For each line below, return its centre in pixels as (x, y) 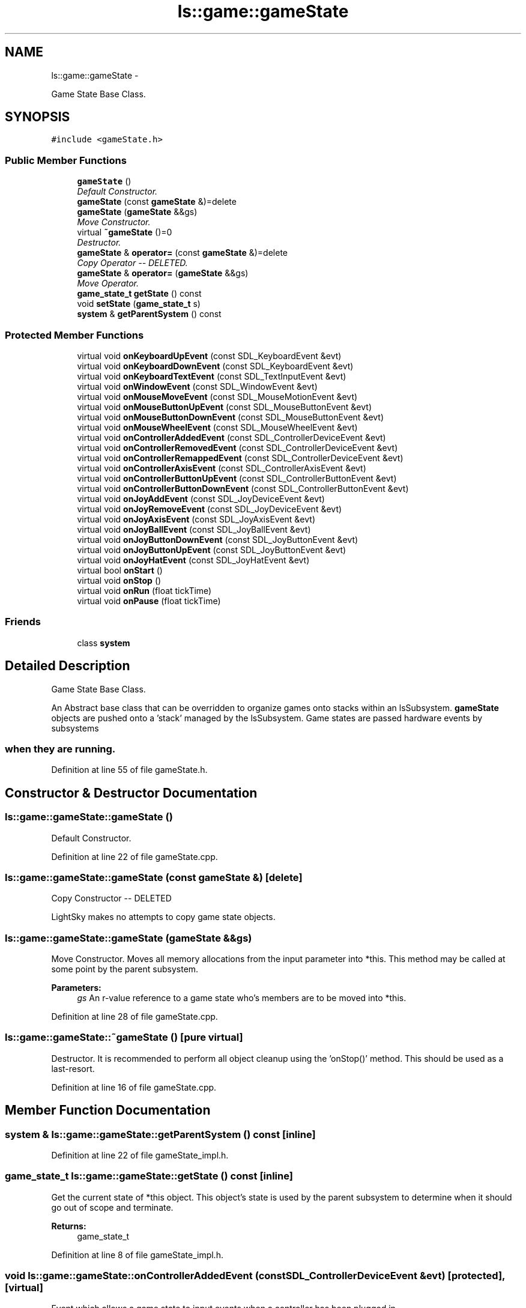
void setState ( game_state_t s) (139, 304)
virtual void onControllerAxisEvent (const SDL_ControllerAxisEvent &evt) (222, 468)
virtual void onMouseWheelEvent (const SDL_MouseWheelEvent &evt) (217, 427)
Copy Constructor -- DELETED (111, 898)
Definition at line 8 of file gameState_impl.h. (137, 1255)
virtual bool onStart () (120, 570)
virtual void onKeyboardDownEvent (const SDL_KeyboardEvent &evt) (215, 366)
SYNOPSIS (38, 117)
